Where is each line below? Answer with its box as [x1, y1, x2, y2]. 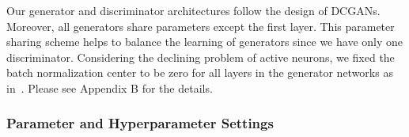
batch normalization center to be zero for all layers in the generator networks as [6, 64, 393, 81]
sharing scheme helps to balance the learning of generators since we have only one [6, 33, 403, 50]
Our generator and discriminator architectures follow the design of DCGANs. [6, 2, 381, 18]
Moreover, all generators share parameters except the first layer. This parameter [6, 17, 395, 34]
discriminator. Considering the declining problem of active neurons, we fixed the [6, 48, 395, 65]
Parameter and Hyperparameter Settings [6, 113, 274, 133]
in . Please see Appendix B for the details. [6, 79, 213, 96]
